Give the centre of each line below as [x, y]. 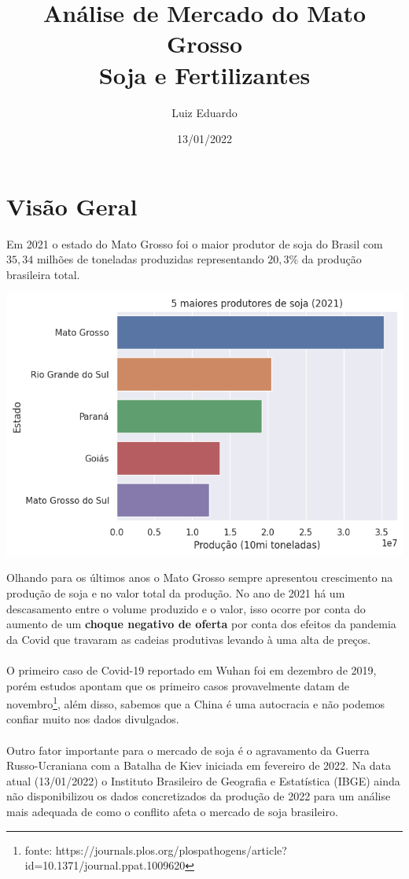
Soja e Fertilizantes [204, 74]
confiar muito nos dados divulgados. [93, 719]
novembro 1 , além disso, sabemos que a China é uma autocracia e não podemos [196, 702]
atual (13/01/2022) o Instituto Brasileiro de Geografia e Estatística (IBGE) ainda [203, 780]
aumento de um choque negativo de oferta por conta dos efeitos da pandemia [201, 624]
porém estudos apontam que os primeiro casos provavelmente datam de [178, 685]
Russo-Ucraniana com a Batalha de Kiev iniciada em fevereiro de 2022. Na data [199, 765]
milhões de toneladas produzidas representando [150, 259]
